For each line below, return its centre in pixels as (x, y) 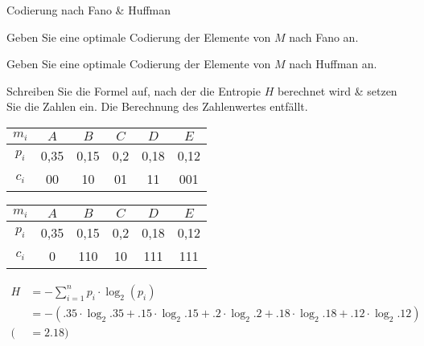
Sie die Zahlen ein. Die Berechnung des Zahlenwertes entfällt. (157, 106)
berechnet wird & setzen (337, 90)
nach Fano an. (324, 37)
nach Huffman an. (333, 64)
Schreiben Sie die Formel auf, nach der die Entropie (134, 90)
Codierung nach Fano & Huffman (89, 10)
